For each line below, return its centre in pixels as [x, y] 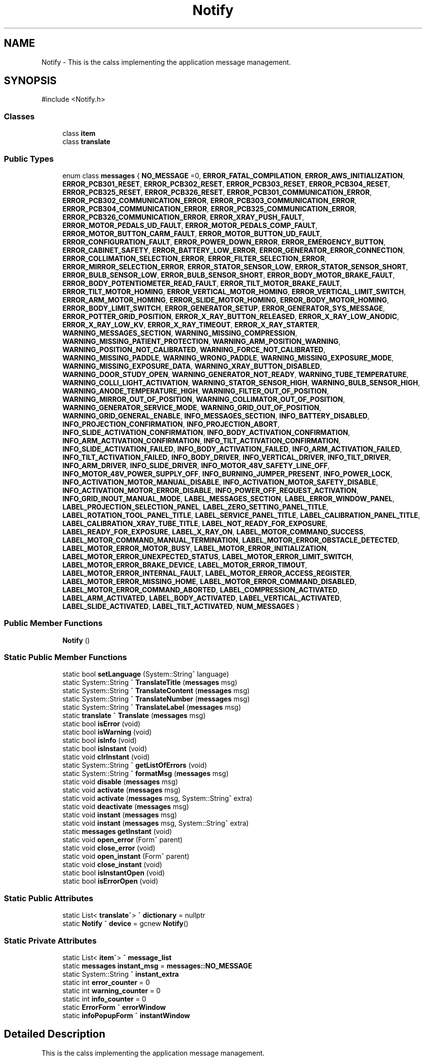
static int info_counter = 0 [104, 999]
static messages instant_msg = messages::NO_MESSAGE [157, 966]
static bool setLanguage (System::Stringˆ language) [146, 674]
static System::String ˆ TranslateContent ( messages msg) [156, 691]
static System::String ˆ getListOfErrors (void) [135, 765]
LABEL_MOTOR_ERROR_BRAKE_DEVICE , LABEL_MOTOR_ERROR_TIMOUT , [185, 565]
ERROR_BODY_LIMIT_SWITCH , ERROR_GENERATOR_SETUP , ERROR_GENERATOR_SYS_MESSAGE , [224, 308]
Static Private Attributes [50, 940]
